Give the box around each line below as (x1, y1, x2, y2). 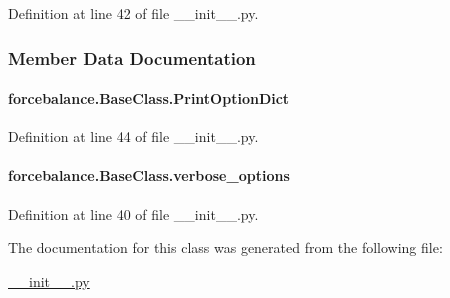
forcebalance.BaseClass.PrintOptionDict (8, 88, 290, 109)
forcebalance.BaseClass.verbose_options (8, 165, 290, 186)
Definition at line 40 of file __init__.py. (8, 203, 259, 224)
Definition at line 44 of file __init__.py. (8, 126, 259, 147)
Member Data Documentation (8, 45, 256, 70)
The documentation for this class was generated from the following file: (8, 237, 443, 258)
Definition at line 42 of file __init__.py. (8, 3, 259, 23)
